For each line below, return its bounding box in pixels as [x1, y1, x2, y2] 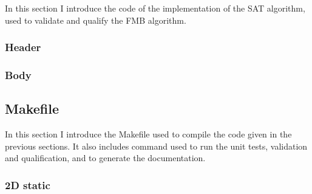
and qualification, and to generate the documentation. [5, 151, 206, 164]
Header [5, 40, 41, 55]
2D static [5, 177, 50, 192]
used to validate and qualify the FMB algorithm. [5, 13, 186, 26]
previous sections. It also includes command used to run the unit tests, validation [5, 139, 308, 152]
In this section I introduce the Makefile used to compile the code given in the [5, 128, 292, 140]
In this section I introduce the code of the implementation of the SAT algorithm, [5, 2, 305, 14]
